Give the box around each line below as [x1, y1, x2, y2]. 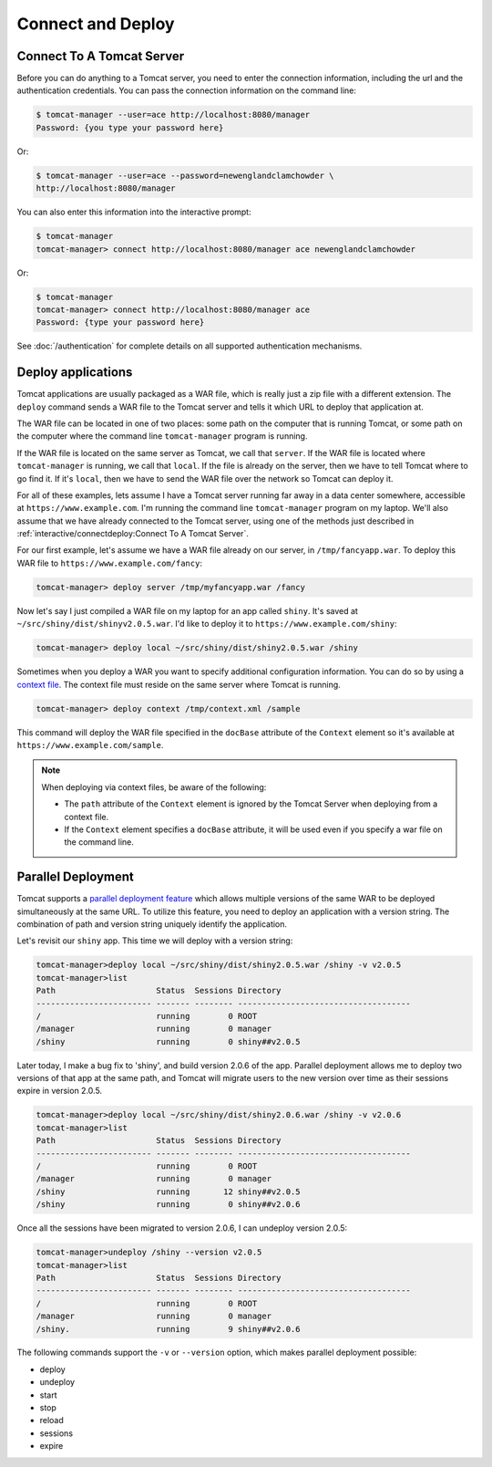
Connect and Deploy [16, 14, 175, 34]
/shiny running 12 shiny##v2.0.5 [36, 1186, 301, 1197]
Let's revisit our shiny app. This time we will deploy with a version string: [16, 935, 293, 946]
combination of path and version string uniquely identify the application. [16, 918, 287, 930]
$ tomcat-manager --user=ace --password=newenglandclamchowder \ [36, 170, 334, 181]
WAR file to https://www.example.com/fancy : [16, 557, 202, 568]
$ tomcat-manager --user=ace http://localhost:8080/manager [36, 109, 311, 120]
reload [39, 1415, 64, 1426]
